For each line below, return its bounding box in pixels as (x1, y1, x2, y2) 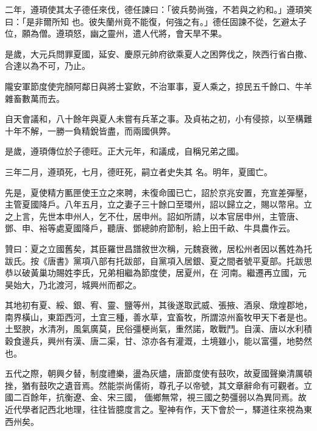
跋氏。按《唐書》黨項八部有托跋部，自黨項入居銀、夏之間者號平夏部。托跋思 (5, 254, 312, 267)
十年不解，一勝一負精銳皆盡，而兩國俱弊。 (5, 124, 176, 137)
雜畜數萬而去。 (5, 92, 65, 104)
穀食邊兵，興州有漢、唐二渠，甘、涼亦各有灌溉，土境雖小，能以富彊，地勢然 (5, 335, 312, 347)
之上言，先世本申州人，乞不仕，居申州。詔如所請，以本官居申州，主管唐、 (5, 209, 304, 222)
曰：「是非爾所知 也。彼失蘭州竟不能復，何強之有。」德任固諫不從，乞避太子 (5, 15, 307, 27)
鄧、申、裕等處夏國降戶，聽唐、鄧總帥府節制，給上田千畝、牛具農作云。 (5, 222, 295, 234)
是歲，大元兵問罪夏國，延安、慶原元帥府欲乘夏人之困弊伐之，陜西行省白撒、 (5, 47, 312, 60)
